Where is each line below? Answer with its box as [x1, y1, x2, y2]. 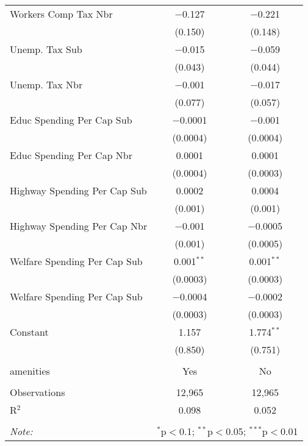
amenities [10, 364, 50, 378]
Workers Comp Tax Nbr [10, 7, 113, 21]
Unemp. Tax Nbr [10, 77, 83, 91]
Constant [10, 325, 49, 339]
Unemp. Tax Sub [10, 42, 82, 56]
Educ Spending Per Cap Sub [10, 113, 132, 127]
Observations [10, 385, 65, 399]
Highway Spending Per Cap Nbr [10, 219, 148, 233]
